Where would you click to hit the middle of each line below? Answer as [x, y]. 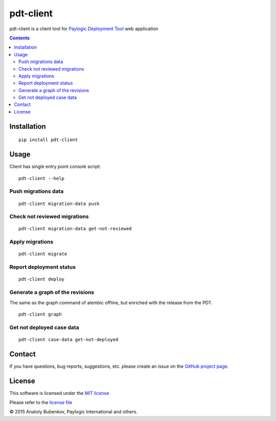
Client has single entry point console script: [55, 167]
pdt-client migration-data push [59, 204]
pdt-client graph [40, 314]
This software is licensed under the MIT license [59, 393]
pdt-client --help [42, 178]
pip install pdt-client [48, 140]
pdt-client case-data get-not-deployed [68, 339]
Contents [20, 38]
